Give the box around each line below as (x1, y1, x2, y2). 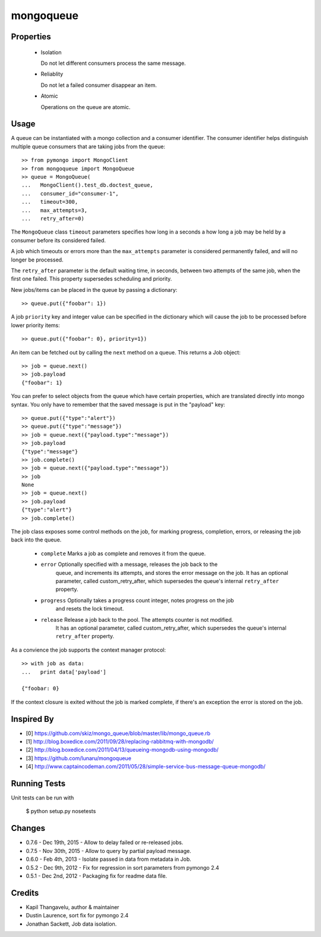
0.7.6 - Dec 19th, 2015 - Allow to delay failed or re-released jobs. (26, 839, 184, 846)
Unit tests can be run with (11, 794, 74, 801)
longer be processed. (11, 256, 64, 263)
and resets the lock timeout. (55, 605, 124, 612)
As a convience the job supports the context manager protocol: (11, 646, 166, 653)
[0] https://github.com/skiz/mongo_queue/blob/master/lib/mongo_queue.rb (26, 730, 211, 737)
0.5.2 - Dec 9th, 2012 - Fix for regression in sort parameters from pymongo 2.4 (26, 864, 219, 871)
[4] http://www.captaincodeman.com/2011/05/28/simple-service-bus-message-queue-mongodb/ (26, 763, 266, 770)
